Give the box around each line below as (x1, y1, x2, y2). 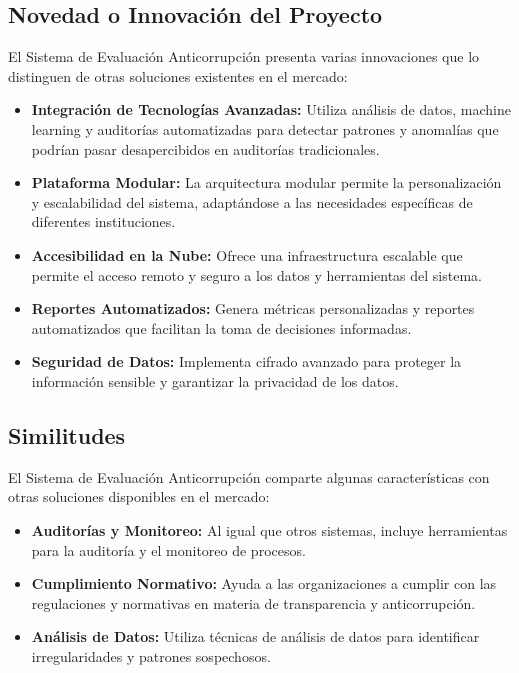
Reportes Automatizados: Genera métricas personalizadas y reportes (31, 298, 475, 319)
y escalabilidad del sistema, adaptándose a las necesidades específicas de (31, 191, 473, 212)
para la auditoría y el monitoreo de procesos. (31, 539, 306, 560)
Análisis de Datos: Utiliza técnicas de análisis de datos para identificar (31, 626, 480, 647)
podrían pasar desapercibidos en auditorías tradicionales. (31, 138, 380, 159)
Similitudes (8, 419, 126, 450)
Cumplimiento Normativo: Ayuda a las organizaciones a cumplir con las (31, 573, 497, 594)
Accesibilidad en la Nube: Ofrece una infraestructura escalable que (31, 244, 463, 265)
